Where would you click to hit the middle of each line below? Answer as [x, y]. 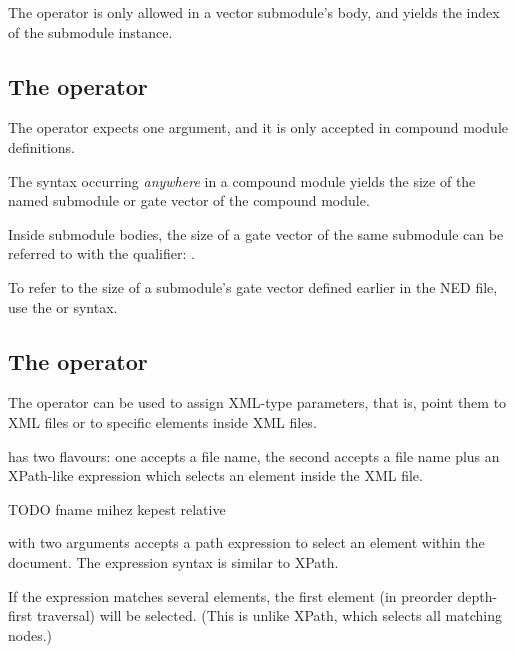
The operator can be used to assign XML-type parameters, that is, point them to [257, 402]
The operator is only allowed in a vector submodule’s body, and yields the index [254, 12]
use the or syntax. [63, 306]
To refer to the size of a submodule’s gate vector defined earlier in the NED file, [253, 286]
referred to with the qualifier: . [101, 253]
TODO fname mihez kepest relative [117, 508]
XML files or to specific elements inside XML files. [162, 421]
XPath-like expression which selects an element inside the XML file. [215, 475]
